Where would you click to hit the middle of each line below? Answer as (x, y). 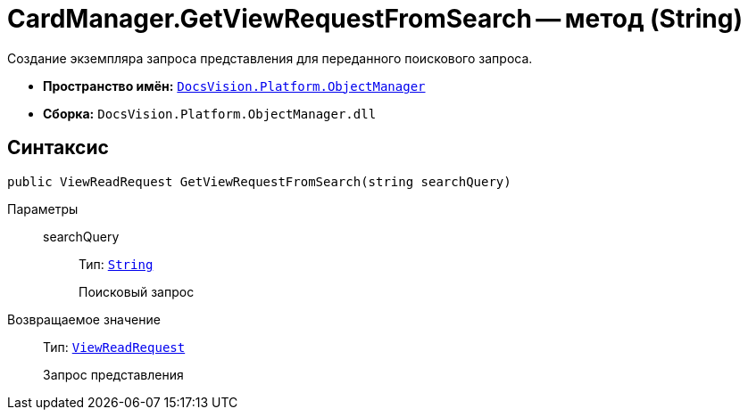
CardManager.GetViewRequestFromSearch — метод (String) (375, 19)
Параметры (43, 208)
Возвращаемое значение (84, 319)
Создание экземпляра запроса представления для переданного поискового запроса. (270, 58)
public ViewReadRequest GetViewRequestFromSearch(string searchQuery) (259, 181)
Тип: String (116, 264)
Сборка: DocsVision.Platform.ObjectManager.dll (210, 113)
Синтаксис (58, 148)
